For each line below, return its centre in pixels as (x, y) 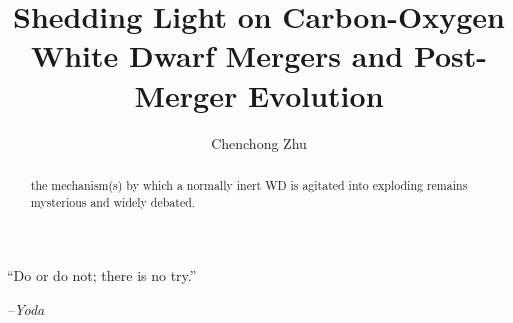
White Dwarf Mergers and (217, 55)
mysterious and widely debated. (113, 201)
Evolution (315, 94)
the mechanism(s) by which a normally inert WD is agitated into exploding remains (249, 184)
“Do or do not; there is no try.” (102, 275)
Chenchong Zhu (259, 142)
